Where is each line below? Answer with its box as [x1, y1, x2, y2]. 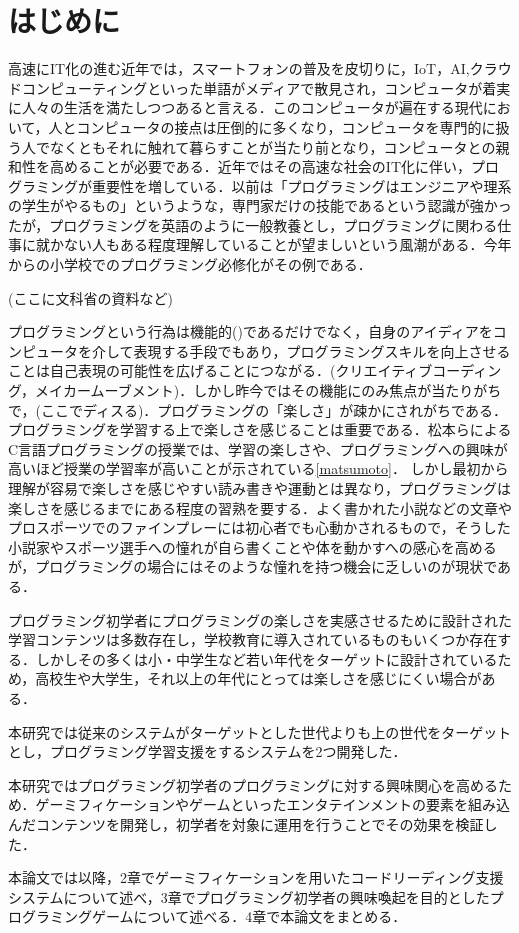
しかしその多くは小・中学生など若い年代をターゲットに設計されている [35, 648, 498, 669]
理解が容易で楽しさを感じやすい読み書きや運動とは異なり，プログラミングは [8, 478, 512, 498]
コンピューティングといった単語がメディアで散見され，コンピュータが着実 [21, 77, 511, 98]
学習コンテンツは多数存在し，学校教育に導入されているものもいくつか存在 [8, 629, 498, 650]
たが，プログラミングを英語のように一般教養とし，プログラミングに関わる [8, 214, 498, 235]
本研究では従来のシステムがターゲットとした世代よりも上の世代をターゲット [8, 721, 512, 742]
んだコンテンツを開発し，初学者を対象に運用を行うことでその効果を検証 [8, 813, 484, 834]
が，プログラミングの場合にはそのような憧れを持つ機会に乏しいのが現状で [8, 556, 498, 577]
